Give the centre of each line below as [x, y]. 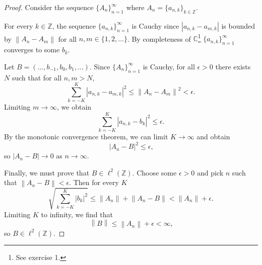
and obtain [213, 137]
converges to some [32, 50]
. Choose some [154, 172]
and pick [210, 172]
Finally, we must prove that [47, 172]
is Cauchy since [155, 25]
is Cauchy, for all [169, 66]
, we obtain [74, 107]
